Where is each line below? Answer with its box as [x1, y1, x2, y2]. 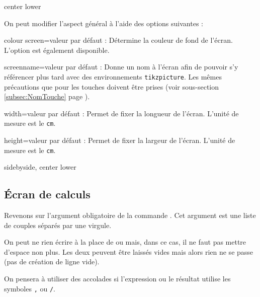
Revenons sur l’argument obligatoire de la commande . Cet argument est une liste [4, 210, 256, 220]
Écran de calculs [4, 186, 91, 202]
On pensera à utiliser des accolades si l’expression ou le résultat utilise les [4, 273, 231, 284]
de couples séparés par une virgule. [4, 219, 112, 230]
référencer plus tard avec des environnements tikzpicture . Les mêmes [4, 71, 222, 82]
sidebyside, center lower [4, 162, 76, 172]
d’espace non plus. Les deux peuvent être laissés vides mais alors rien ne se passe [4, 246, 253, 257]
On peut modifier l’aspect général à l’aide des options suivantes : [4, 18, 203, 28]
